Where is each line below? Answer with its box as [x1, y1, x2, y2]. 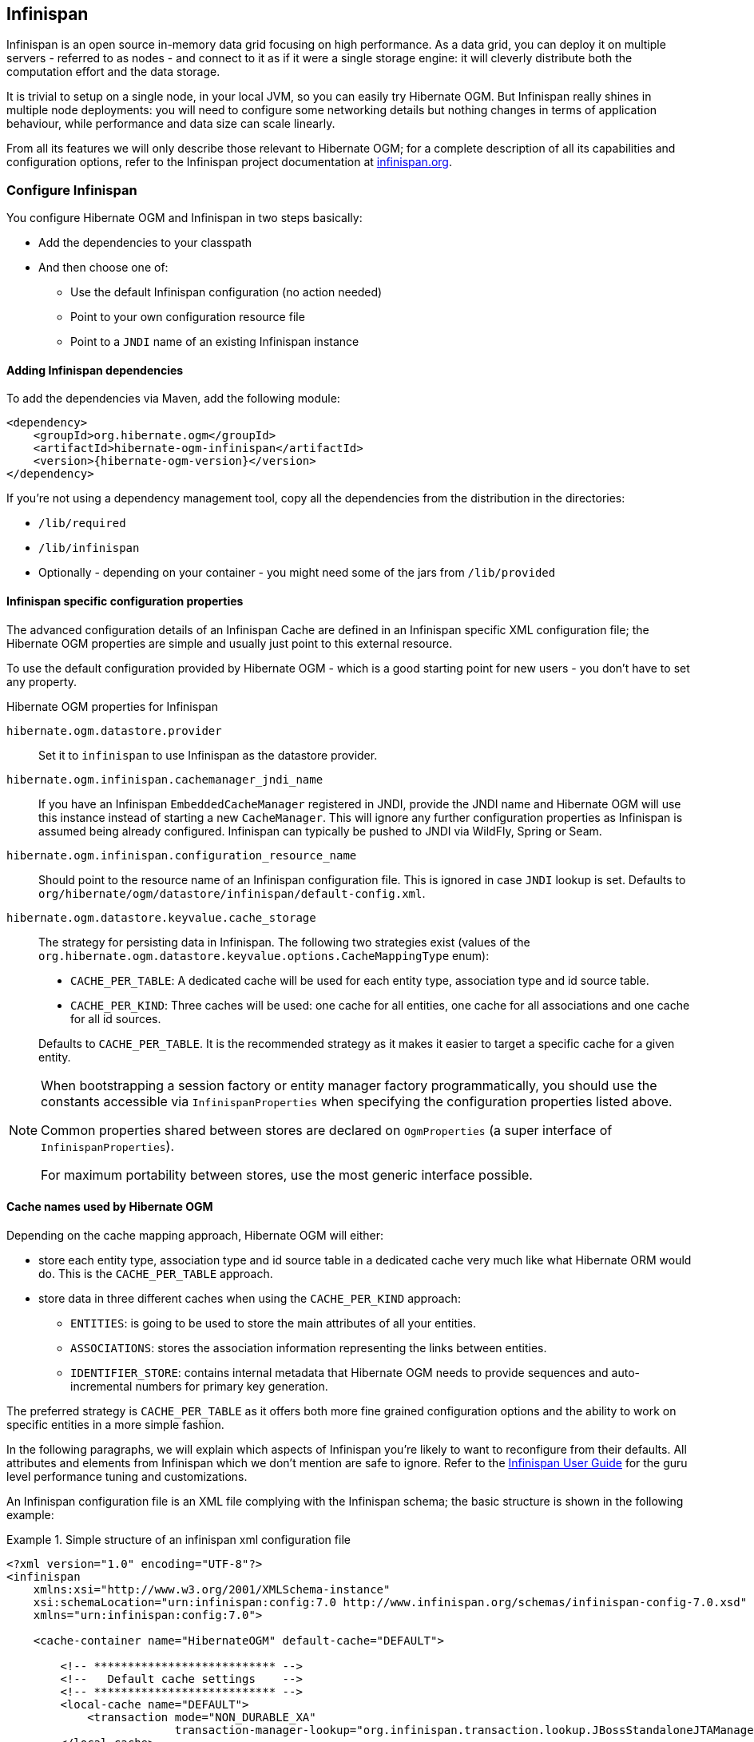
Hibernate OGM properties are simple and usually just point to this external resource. [6, 636, 453, 650]
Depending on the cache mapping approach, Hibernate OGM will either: [6, 1228, 383, 1242]
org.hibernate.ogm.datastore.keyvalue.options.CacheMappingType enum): [38, 948, 490, 962]
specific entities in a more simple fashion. [6, 1417, 224, 1431]
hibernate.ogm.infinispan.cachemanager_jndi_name [6, 772, 323, 786]
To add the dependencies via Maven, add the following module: [6, 391, 340, 406]
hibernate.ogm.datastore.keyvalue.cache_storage [6, 911, 316, 924]
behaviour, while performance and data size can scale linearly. [6, 117, 335, 131]
